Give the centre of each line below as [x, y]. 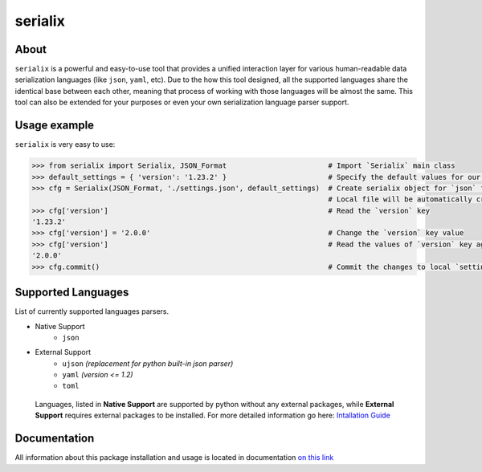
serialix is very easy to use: [65, 144]
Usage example [55, 126]
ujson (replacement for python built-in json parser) [148, 363]
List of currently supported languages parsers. [92, 311]
